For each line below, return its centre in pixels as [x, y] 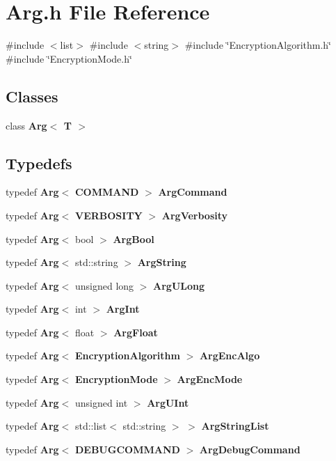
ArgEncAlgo [230, 355]
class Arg [26, 125]
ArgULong [179, 285]
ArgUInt [168, 402]
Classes [32, 96]
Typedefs [39, 163]
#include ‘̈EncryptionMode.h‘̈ [69, 58]
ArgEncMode [210, 379]
